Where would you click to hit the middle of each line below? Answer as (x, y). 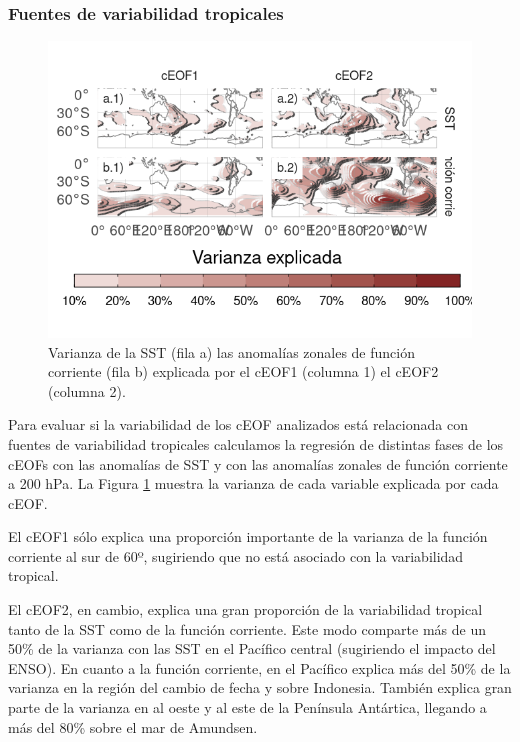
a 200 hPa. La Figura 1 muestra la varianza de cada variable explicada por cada (253, 483)
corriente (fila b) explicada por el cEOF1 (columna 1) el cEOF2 (243, 371)
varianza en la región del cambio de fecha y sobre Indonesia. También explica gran (260, 687)
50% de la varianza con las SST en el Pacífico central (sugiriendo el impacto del (252, 648)
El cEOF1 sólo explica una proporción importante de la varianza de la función (248, 536)
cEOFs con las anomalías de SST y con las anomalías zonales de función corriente (258, 463)
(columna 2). (87, 390)
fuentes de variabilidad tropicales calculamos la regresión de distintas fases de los (256, 443)
